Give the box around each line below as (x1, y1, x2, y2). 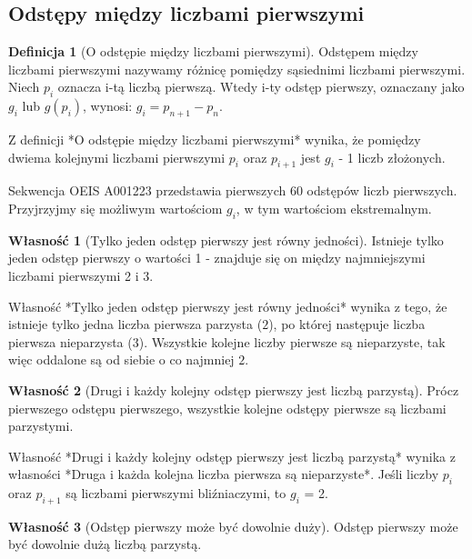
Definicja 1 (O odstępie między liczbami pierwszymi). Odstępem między (8, 42, 418, 61)
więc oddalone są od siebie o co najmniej (8, 350, 235, 369)
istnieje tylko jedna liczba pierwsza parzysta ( (8, 314, 263, 334)
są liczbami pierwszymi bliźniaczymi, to (65, 484, 286, 503)
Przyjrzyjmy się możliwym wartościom (8, 198, 223, 217)
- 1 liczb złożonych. (338, 147, 446, 166)
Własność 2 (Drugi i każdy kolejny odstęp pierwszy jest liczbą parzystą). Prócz (8, 380, 459, 399)
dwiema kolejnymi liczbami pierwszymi (8, 147, 226, 166)
